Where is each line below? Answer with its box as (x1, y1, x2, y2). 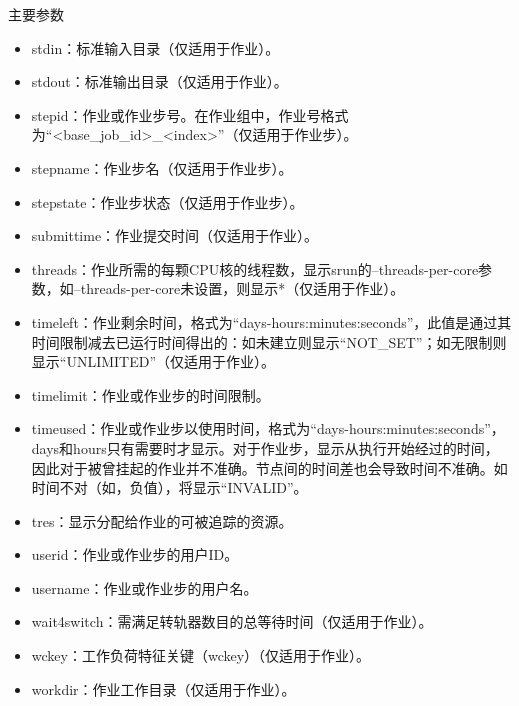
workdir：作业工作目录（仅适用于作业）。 (31, 678, 296, 699)
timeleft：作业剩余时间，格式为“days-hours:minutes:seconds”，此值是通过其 (31, 311, 512, 332)
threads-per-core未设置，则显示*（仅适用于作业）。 (80, 278, 405, 299)
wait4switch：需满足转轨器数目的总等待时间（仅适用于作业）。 (31, 611, 433, 632)
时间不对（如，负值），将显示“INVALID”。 (31, 477, 308, 498)
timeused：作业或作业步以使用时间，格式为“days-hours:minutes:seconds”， (31, 418, 505, 439)
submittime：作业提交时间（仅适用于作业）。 (31, 225, 319, 246)
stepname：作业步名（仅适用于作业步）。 (31, 157, 293, 178)
